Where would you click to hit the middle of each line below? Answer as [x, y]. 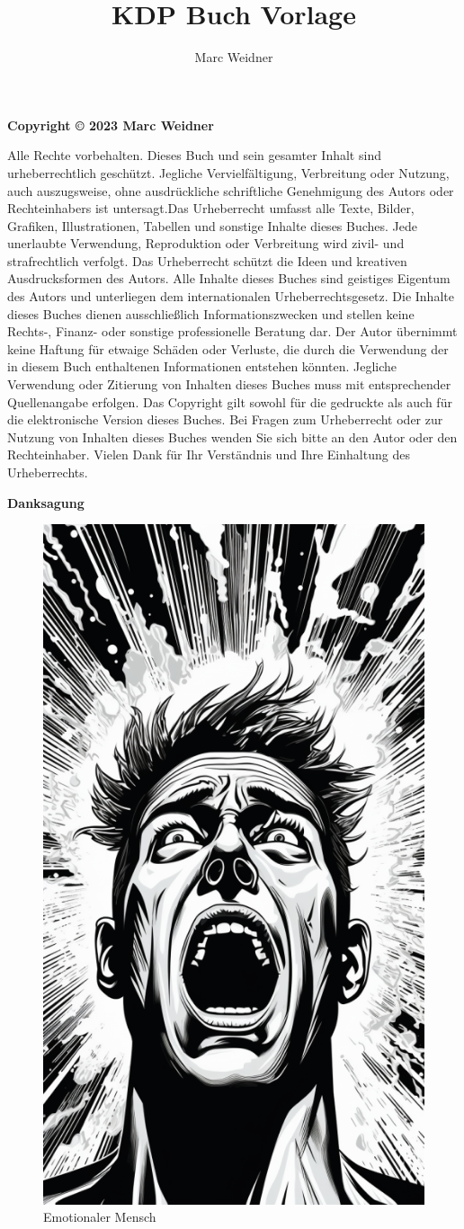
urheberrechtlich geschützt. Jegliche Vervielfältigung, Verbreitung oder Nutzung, [228, 172]
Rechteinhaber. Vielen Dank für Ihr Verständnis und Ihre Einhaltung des [209, 454]
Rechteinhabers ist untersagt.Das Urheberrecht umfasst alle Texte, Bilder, [211, 208]
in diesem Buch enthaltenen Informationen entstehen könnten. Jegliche [202, 366]
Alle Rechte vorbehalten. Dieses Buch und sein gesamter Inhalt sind [194, 155]
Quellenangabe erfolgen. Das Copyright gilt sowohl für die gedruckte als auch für [230, 401]
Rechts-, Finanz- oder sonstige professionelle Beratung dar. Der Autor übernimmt [232, 331]
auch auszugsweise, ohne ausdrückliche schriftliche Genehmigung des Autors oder [231, 190]
